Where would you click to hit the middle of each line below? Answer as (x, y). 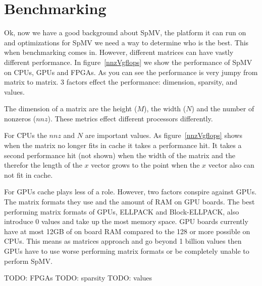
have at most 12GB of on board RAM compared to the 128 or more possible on (127, 231)
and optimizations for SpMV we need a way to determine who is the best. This (126, 42)
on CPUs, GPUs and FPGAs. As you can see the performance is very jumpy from (131, 72)
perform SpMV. (28, 261)
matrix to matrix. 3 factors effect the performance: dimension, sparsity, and (121, 82)
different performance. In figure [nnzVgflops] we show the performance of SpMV (128, 62)
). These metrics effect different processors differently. (130, 118)
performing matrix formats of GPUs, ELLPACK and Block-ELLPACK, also (122, 211)
